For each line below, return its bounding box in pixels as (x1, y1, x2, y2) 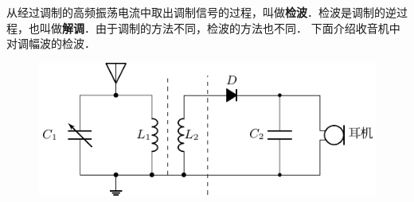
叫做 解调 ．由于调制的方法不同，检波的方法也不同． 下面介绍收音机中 (39, 19, 400, 36)
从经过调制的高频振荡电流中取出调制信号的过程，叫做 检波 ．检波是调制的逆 (6, 4, 396, 20)
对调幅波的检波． (6, 35, 96, 52)
